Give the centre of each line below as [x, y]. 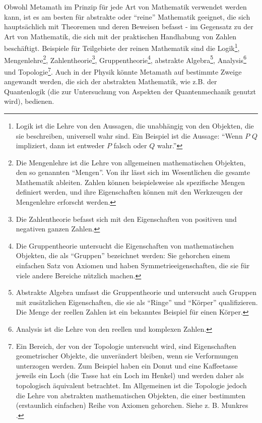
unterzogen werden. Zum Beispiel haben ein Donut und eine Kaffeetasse [127, 365]
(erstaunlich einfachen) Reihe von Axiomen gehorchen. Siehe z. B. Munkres [132, 405]
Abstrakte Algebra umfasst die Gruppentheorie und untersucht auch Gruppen [136, 292]
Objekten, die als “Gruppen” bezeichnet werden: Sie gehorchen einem [123, 255]
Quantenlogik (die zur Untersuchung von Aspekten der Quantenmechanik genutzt [130, 91]
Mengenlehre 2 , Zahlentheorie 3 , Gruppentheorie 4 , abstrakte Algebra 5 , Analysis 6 [125, 59]
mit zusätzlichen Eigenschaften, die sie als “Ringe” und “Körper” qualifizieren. [137, 302]
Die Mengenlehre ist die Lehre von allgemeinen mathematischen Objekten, [131, 162]
